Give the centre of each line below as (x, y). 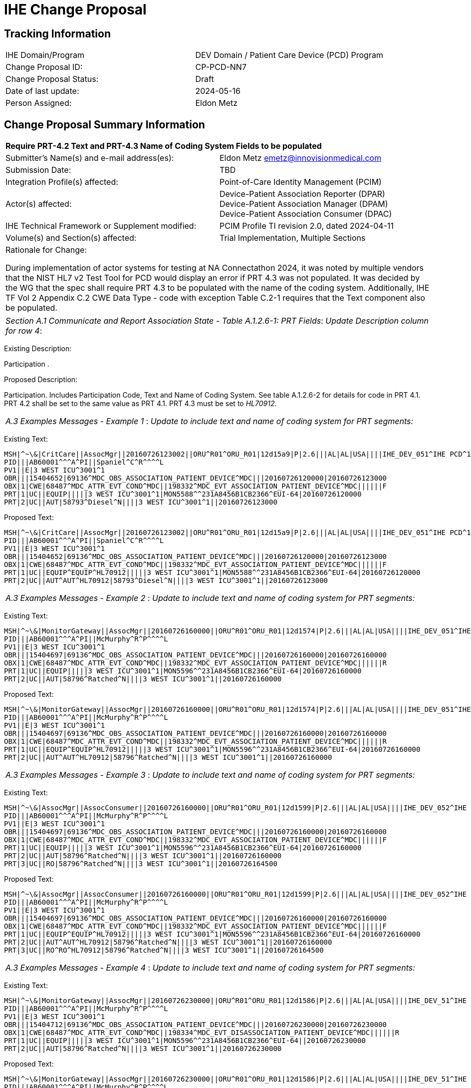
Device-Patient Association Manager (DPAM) (304, 204)
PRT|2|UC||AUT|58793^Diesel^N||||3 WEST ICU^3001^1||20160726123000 (141, 502)
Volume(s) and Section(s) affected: (71, 238)
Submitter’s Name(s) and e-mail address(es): (90, 158)
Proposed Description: (41, 380)
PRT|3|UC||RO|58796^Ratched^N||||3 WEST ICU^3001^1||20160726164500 (141, 864)
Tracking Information (57, 33)
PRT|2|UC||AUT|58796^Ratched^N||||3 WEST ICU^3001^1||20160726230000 (143, 1049)
